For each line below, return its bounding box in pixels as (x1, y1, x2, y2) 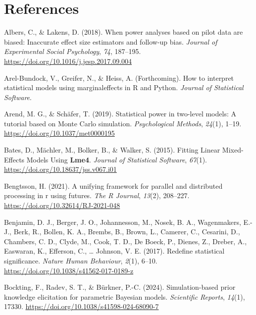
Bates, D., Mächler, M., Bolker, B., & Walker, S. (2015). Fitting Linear (4, 145, 220, 155)
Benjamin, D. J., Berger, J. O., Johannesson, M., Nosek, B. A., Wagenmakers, (4, 216, 241, 227)
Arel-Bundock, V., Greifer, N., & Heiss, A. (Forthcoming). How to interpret (4, 72, 234, 83)
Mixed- (222, 145, 244, 155)
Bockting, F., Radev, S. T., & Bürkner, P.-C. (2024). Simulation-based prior (4, 282, 236, 292)
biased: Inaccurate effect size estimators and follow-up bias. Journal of (4, 36, 217, 47)
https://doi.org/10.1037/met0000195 (4, 128, 115, 138)
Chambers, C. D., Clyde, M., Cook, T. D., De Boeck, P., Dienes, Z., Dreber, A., (4, 236, 247, 246)
